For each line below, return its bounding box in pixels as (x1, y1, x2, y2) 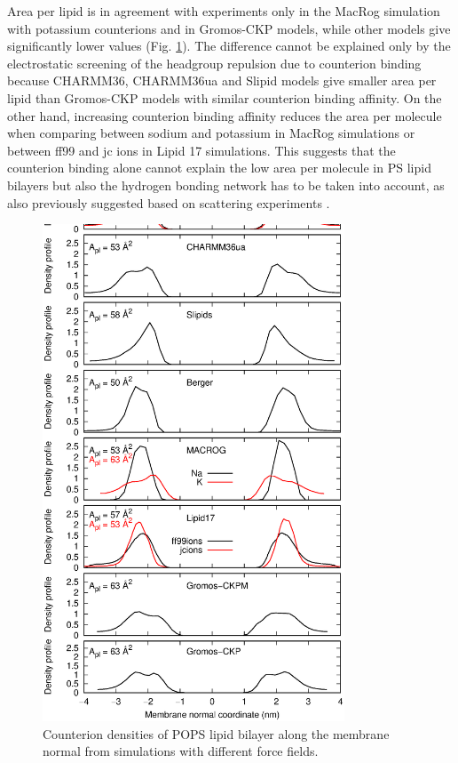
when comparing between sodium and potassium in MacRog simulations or (7, 124, 415, 142)
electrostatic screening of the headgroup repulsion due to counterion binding (7, 53, 422, 72)
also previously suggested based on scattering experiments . (7, 193, 330, 212)
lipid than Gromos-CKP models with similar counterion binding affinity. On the (7, 88, 442, 107)
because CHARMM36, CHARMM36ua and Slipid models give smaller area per (7, 71, 437, 90)
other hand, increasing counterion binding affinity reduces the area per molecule (7, 106, 442, 124)
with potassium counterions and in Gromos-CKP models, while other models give (7, 19, 451, 37)
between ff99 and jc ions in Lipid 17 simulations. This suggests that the (7, 141, 396, 159)
